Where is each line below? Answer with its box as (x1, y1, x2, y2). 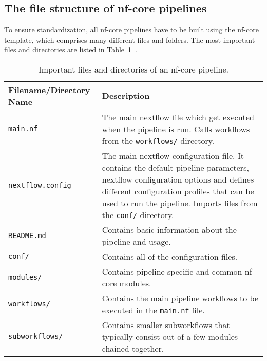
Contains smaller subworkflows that (102, 318, 230, 331)
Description (102, 89, 150, 102)
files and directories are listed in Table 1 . (4, 44, 137, 55)
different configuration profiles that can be (102, 185, 254, 197)
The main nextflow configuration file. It (102, 149, 244, 161)
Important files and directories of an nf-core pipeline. (38, 63, 229, 75)
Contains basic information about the (102, 223, 237, 236)
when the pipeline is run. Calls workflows (102, 122, 250, 135)
